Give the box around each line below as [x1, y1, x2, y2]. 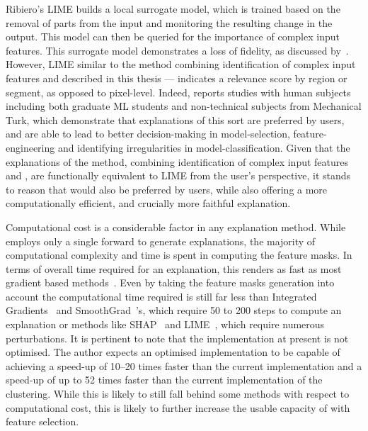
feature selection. [6, 414, 79, 429]
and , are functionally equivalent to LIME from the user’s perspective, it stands [6, 168, 351, 183]
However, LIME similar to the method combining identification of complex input [6, 57, 356, 72]
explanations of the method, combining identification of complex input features [6, 154, 349, 169]
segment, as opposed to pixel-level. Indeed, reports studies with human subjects [6, 84, 351, 99]
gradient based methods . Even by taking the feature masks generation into [6, 275, 335, 290]
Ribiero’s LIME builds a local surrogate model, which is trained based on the [6, 1, 340, 16]
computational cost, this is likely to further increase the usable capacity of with [6, 400, 350, 415]
